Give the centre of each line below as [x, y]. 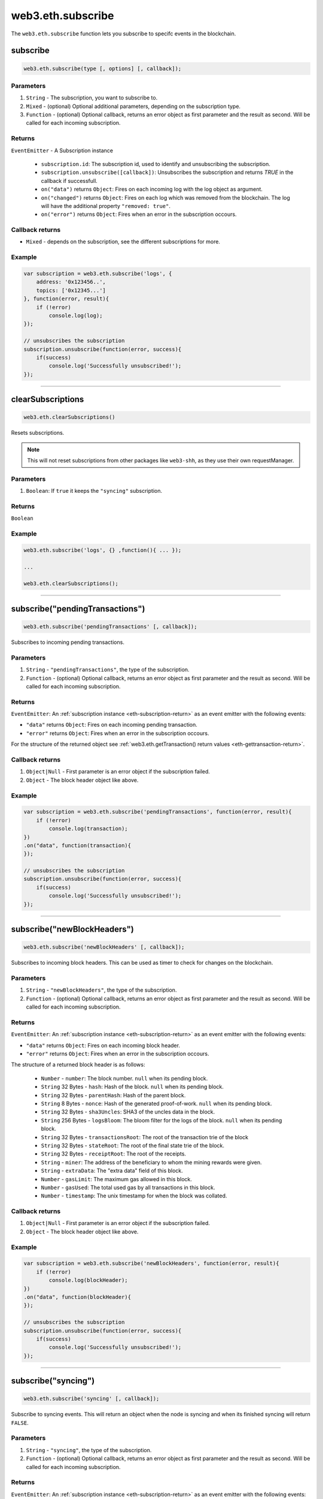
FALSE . [20, 1423]
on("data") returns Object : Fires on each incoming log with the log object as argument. [152, 189]
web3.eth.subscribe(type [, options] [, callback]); [103, 68]
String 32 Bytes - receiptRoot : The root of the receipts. [114, 1154]
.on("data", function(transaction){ [77, 845]
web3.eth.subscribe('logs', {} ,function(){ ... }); [103, 550]
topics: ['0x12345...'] [71, 290]
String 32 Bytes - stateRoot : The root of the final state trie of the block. [132, 1145]
